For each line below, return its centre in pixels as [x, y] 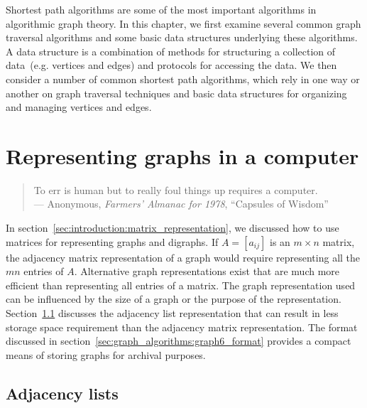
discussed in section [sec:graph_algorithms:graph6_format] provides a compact [179, 341]
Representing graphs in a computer [182, 155]
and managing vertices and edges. [79, 107]
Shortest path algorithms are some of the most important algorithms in [161, 9]
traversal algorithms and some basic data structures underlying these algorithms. [182, 37]
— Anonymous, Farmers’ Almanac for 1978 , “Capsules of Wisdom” [181, 204]
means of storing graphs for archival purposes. [106, 354]
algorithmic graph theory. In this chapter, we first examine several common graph [183, 23]
